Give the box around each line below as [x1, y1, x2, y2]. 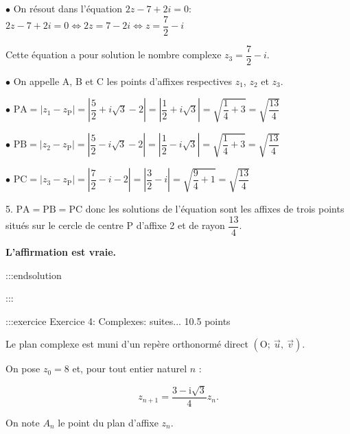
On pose [5, 361, 40, 376]
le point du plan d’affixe [58, 415, 159, 429]
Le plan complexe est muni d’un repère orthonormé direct [5, 337, 248, 351]
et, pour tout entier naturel [72, 361, 187, 376]
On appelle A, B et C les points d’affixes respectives [13, 73, 232, 88]
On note [5, 415, 40, 429]
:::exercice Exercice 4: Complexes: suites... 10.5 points [5, 313, 231, 328]
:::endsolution [5, 267, 62, 282]
